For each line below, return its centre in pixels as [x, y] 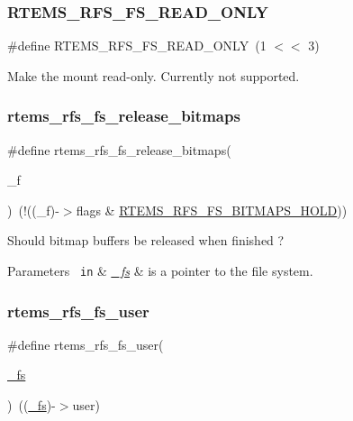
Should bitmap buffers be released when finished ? [146, 240]
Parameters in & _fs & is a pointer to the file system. [160, 270]
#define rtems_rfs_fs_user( [86, 344]
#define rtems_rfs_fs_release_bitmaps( [119, 149]
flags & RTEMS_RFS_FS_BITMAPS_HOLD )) [212, 210]
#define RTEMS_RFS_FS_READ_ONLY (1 [137, 46]
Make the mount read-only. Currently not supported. [154, 75]
